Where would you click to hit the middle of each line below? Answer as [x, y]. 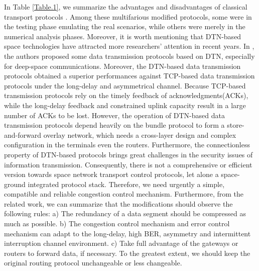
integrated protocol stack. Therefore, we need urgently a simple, [126, 184]
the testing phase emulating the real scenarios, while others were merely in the [125, 26]
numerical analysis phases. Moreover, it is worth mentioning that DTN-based [123, 36]
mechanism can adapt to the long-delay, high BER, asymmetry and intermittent [127, 233]
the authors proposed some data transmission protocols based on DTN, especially [129, 56]
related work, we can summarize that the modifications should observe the [118, 203]
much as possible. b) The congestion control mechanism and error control [117, 223]
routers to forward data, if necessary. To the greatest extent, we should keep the [127, 253]
